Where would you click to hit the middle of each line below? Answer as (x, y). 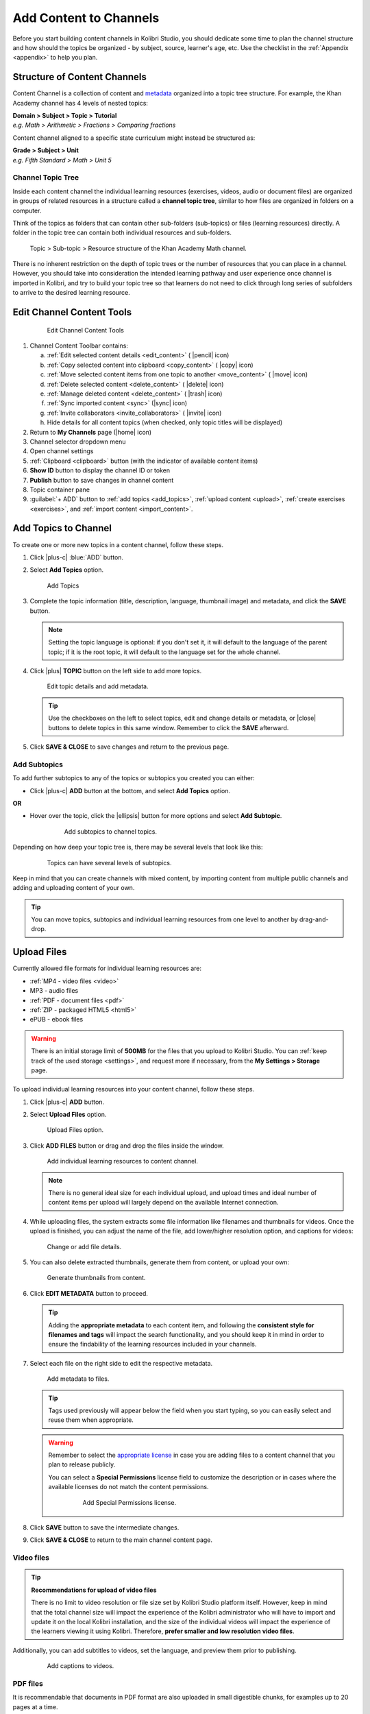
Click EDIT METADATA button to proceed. (89, 1293)
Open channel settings (62, 451)
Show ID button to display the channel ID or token (100, 470)
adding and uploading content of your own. (74, 888)
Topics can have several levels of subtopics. (109, 862)
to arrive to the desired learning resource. (71, 293)
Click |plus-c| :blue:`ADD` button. (76, 557)
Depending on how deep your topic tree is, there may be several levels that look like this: (138, 847)
